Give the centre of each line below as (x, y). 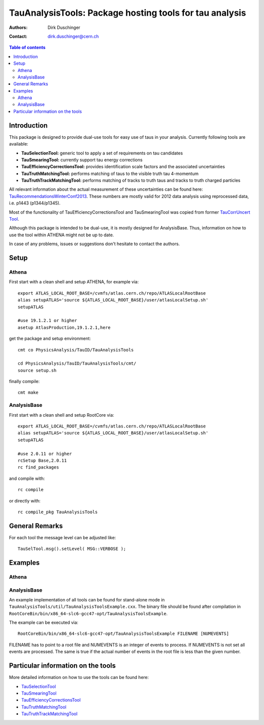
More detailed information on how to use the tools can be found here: (79, 677)
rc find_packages (38, 467)
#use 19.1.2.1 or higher (47, 321)
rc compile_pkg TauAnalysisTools (58, 512)
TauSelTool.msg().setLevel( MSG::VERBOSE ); (72, 549)
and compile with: (27, 478)
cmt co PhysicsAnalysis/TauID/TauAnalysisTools (76, 350)
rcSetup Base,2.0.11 (42, 460)
